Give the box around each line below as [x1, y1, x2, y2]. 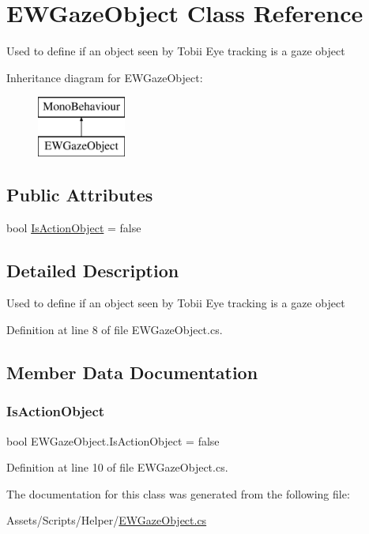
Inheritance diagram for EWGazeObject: [6, 69, 203, 85]
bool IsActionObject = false [6, 219, 141, 235]
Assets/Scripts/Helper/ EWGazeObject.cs [6, 512, 207, 528]
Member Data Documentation [6, 360, 258, 385]
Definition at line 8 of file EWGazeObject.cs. [6, 322, 223, 338]
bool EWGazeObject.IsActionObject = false [6, 432, 220, 449]
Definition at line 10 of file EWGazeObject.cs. [6, 459, 228, 476]
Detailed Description [6, 258, 179, 282]
